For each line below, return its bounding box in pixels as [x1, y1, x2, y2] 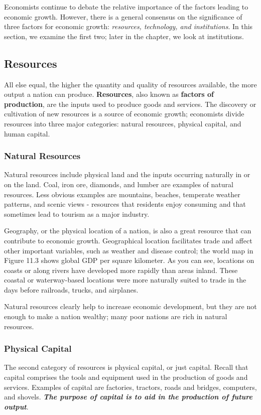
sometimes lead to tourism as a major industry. [4, 208, 150, 219]
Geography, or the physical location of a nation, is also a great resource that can [4, 225, 251, 236]
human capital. [4, 128, 50, 139]
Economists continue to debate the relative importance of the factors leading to [4, 2, 248, 12]
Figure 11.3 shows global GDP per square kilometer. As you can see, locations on [4, 255, 254, 265]
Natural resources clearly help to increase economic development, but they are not [4, 301, 257, 312]
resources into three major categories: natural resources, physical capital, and [4, 118, 241, 128]
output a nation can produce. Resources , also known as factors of [4, 89, 214, 99]
